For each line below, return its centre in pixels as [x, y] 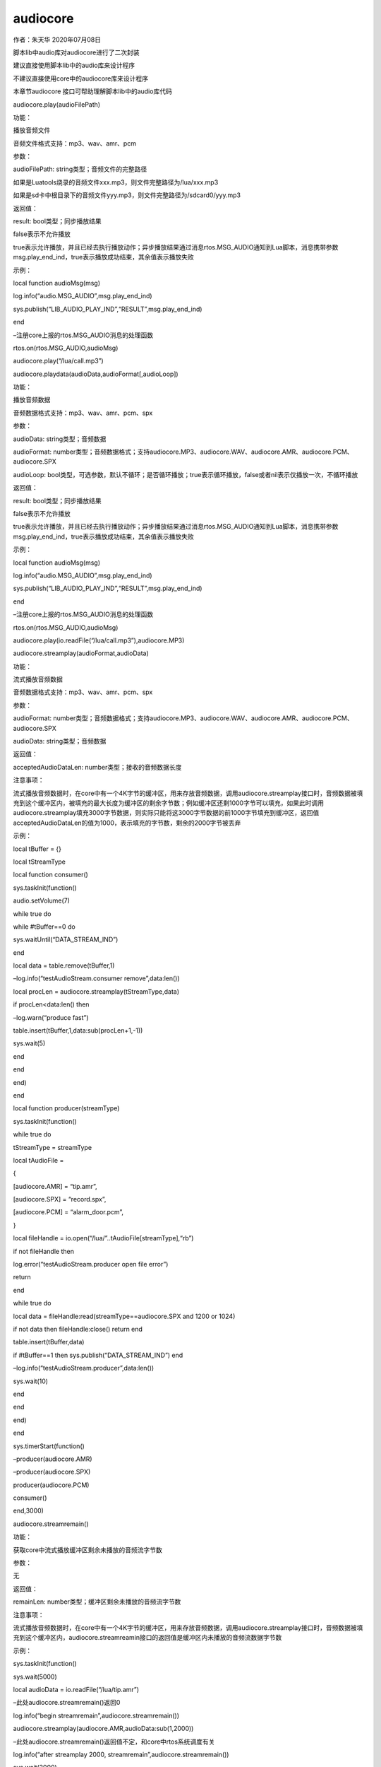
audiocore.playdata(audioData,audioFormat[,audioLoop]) [96, 374]
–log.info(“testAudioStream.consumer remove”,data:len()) [96, 978]
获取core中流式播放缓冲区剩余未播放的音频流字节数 [87, 1550]
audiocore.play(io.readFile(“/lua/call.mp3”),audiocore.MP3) [99, 640]
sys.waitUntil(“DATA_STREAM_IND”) [66, 939]
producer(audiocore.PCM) [51, 1485]
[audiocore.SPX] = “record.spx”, [60, 1199]
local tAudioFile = [38, 1160]
